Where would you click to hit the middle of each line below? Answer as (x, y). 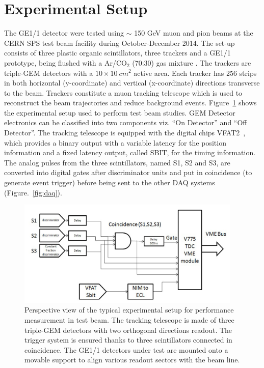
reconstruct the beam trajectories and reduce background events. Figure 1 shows (130, 103)
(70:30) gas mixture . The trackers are (192, 62)
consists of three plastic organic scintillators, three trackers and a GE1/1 (117, 53)
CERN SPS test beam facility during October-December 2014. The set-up (120, 43)
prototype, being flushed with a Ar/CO (65, 62)
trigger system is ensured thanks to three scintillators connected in (128, 340)
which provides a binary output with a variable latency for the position (115, 142)
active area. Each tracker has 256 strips (195, 73)
